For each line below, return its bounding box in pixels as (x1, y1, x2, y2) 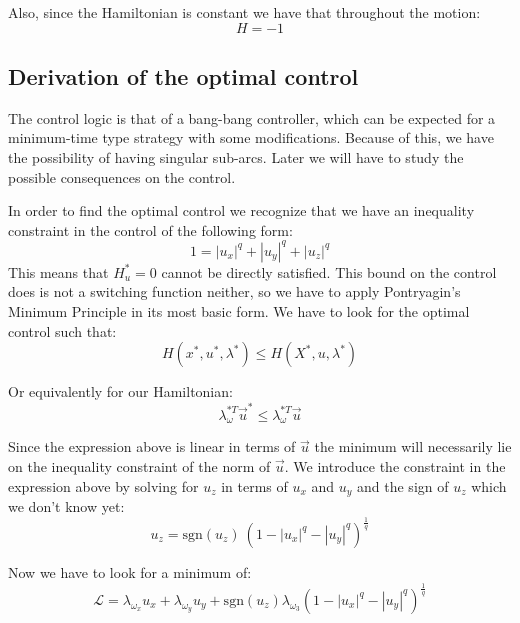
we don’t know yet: (8, 495, 125, 516)
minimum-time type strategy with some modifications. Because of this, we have (8, 127, 494, 148)
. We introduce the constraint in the (284, 455, 506, 476)
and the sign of (357, 475, 449, 496)
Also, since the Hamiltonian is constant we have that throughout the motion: (8, 2, 481, 22)
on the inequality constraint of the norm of (8, 455, 271, 476)
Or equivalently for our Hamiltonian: (8, 381, 233, 402)
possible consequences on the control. (8, 166, 236, 187)
